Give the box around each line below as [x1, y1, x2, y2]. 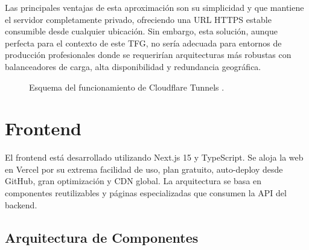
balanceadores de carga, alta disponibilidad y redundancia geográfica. [5, 60, 261, 72]
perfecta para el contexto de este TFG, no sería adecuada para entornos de [5, 36, 282, 49]
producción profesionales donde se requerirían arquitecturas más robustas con [5, 48, 291, 61]
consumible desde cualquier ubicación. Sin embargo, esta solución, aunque [5, 25, 278, 37]
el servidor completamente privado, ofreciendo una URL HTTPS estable [5, 13, 272, 25]
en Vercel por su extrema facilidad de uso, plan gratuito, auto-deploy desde [5, 162, 283, 175]
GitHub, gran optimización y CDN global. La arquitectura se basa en [5, 175, 262, 187]
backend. [5, 198, 37, 211]
